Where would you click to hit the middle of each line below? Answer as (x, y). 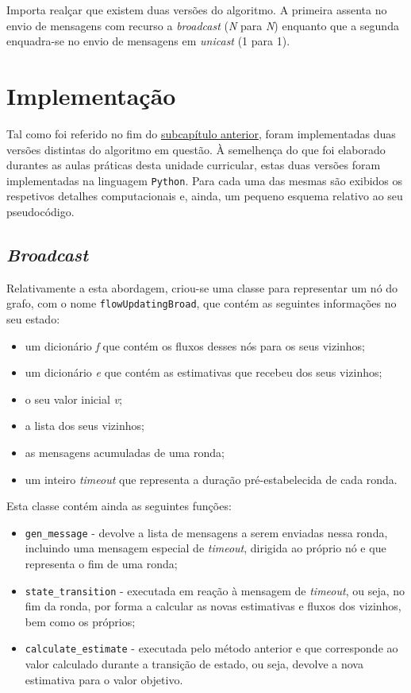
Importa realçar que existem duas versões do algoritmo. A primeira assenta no (197, 10)
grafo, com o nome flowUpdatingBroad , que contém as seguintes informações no (202, 303)
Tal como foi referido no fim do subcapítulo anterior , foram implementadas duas (201, 133)
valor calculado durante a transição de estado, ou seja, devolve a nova (194, 664)
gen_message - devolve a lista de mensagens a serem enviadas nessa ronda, (206, 532)
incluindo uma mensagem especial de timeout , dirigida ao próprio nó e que (205, 548)
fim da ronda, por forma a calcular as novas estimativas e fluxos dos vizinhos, (213, 606)
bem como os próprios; (80, 621)
